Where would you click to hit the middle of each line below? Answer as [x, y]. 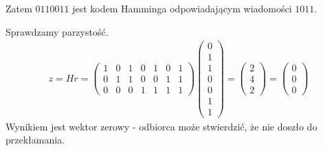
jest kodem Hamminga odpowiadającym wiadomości [182, 8]
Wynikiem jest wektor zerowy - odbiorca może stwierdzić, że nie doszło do [161, 126]
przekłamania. [35, 140]
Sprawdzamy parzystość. [57, 31]
